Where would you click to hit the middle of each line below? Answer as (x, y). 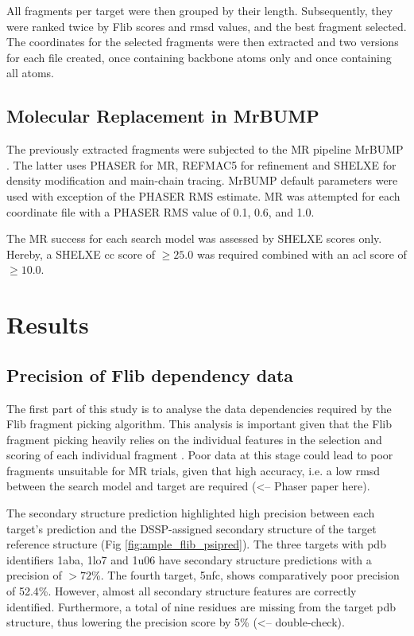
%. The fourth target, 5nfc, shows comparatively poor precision (246, 575)
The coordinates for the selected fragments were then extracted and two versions (203, 42)
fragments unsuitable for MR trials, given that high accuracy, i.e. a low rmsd (193, 470)
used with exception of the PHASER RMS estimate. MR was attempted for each (203, 195)
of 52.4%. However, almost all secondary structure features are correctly (182, 591)
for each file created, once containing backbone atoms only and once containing (199, 57)
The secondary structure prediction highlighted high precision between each (191, 513)
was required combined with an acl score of (302, 254)
